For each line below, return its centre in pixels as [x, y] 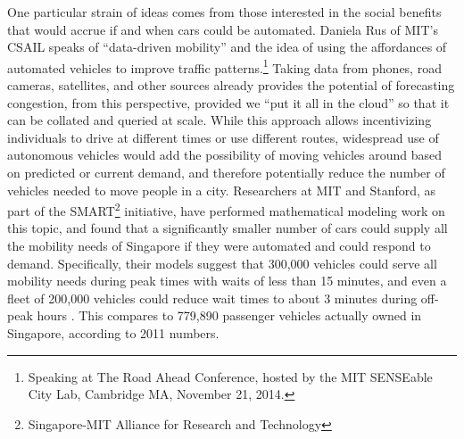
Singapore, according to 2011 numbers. [113, 333]
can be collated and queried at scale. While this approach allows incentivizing [220, 120]
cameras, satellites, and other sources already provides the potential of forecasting [231, 85]
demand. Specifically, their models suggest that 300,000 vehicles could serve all [222, 263]
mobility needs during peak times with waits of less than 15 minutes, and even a [227, 281]
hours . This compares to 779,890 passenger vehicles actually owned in [229, 315]
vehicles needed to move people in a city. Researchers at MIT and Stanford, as [222, 190]
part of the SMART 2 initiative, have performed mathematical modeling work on [226, 209]
